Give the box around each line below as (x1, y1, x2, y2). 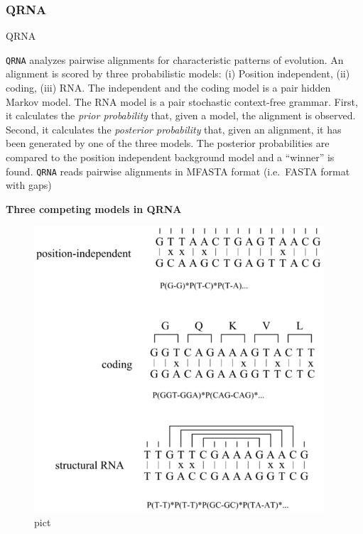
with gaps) (6, 178, 52, 192)
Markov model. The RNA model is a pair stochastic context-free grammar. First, (6, 94, 358, 109)
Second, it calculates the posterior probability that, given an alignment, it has (6, 121, 342, 136)
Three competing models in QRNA (6, 201, 182, 216)
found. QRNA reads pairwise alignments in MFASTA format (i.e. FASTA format (6, 163, 350, 178)
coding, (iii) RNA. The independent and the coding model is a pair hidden (6, 80, 331, 95)
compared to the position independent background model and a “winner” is (6, 150, 335, 165)
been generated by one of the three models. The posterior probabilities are (6, 136, 330, 151)
